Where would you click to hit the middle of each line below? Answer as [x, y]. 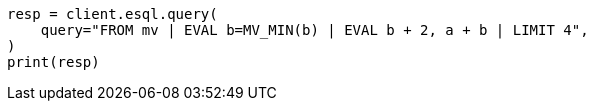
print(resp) [53, 62]
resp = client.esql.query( [112, 14]
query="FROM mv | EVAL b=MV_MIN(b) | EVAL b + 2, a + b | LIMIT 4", [314, 30]
